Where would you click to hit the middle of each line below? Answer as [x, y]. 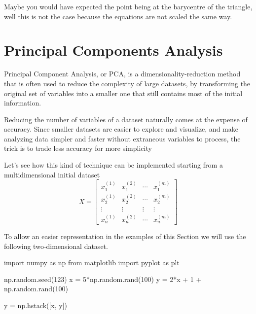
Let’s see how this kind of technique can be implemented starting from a [113, 165]
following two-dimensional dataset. [56, 246]
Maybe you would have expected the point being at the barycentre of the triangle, [128, 6]
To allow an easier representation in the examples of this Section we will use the [125, 236]
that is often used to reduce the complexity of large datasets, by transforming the [127, 83]
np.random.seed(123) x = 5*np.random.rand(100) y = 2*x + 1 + [103, 279]
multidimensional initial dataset [52, 174]
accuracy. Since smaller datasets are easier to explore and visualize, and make [121, 129]
